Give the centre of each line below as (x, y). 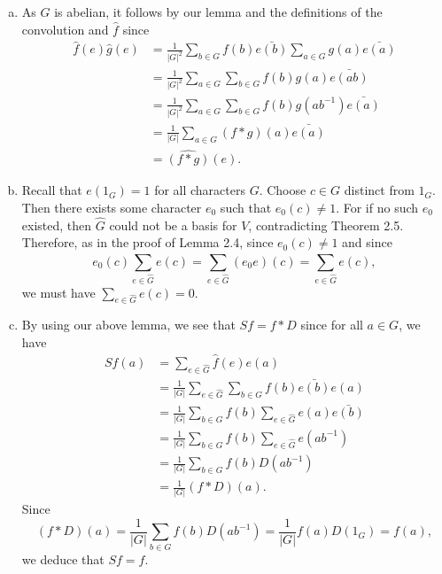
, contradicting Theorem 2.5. (326, 225)
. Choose (283, 190)
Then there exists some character (112, 207)
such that (246, 207)
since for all (332, 325)
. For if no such (377, 207)
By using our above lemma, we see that (128, 325)
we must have (58, 292)
